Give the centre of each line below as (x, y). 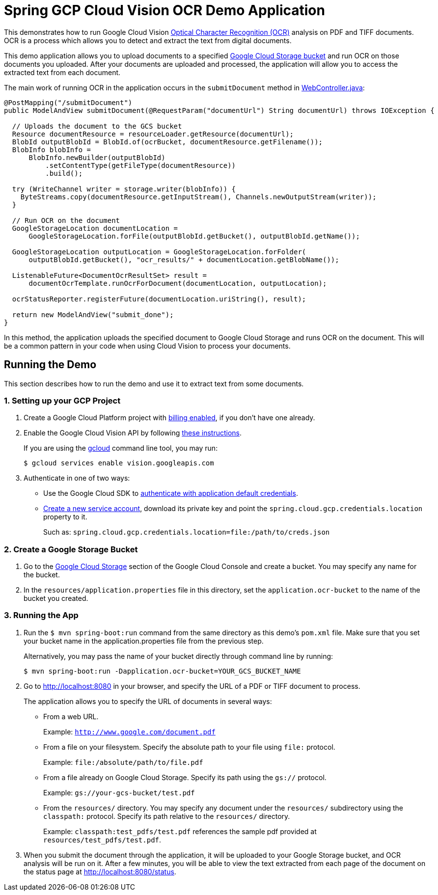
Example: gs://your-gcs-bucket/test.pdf (119, 792)
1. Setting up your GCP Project (62, 400)
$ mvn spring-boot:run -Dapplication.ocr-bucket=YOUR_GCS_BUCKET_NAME (162, 671)
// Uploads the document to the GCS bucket (97, 126)
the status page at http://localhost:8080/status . (100, 871)
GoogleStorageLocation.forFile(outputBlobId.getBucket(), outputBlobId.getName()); (194, 236)
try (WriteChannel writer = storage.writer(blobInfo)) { (124, 189)
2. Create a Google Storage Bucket (71, 549)
